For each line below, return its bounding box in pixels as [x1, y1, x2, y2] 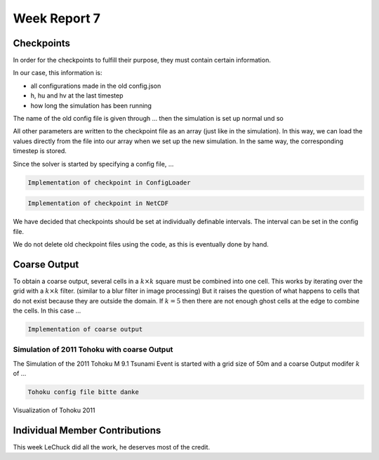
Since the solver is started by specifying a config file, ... [13, 159, 174, 168]
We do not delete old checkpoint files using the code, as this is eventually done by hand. [13, 239, 270, 249]
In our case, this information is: [13, 69, 102, 77]
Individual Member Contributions [13, 424, 161, 436]
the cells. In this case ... [13, 306, 81, 315]
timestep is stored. [13, 147, 67, 155]
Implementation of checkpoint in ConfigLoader [27, 178, 191, 186]
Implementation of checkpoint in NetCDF [27, 199, 168, 207]
